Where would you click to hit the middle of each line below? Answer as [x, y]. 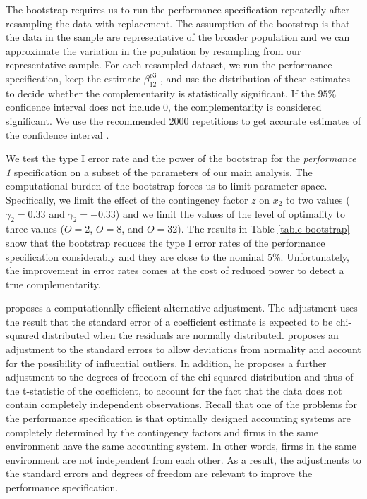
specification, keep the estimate [73, 78]
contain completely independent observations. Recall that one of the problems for [181, 404]
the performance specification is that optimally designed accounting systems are [179, 418]
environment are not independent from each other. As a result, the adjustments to [183, 459]
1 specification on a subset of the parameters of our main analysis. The [159, 172]
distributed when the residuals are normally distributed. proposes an [190, 335]
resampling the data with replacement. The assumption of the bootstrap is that [178, 23]
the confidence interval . [58, 134]
